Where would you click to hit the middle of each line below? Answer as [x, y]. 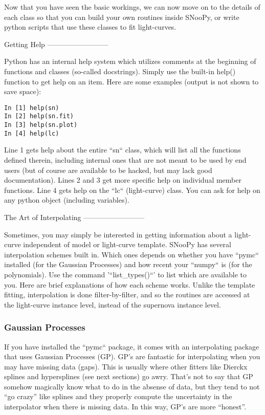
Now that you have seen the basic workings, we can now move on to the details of [132, 7]
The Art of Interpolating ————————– [74, 217]
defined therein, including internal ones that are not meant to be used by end [125, 159]
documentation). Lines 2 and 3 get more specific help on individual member [123, 180]
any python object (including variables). [67, 200]
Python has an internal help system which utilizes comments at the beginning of [130, 61]
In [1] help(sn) [32, 108]
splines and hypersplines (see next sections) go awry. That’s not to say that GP [129, 376]
